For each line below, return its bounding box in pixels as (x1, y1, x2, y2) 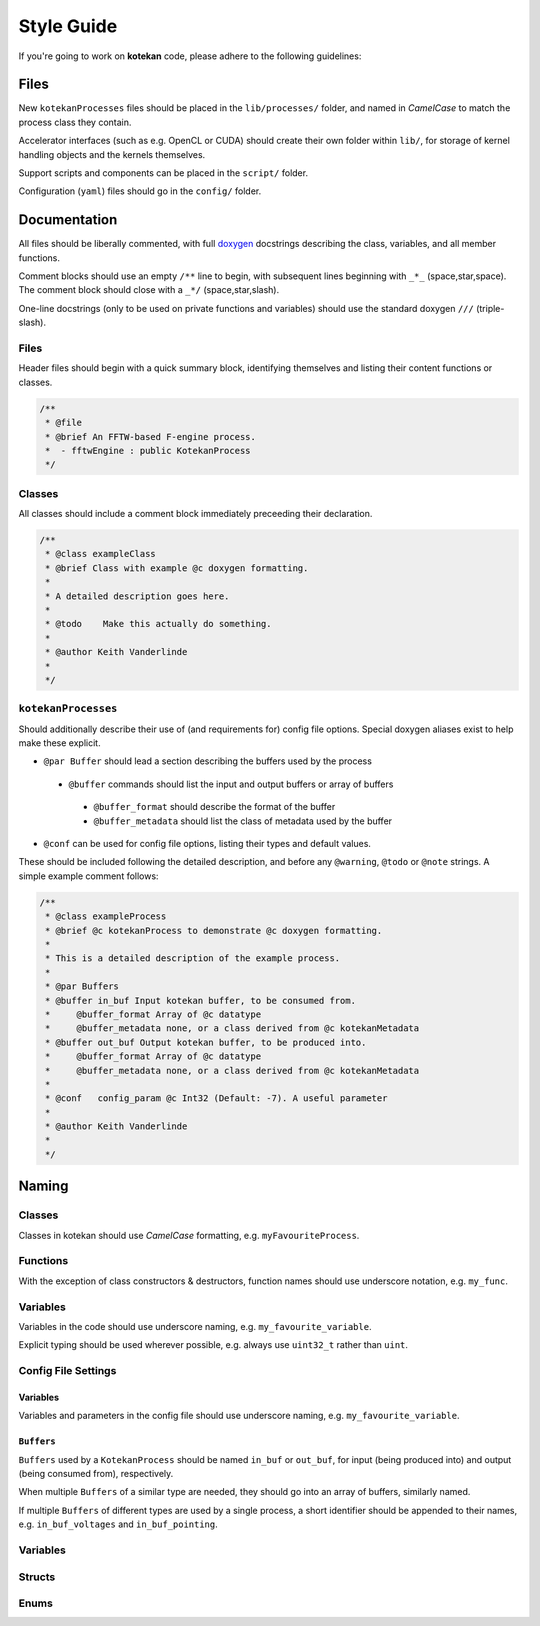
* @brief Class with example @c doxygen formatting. (45, 562, 309, 574)
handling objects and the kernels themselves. (18, 148, 206, 160)
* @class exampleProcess (45, 911, 167, 922)
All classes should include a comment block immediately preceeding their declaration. (18, 508, 373, 520)
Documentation (18, 211, 118, 229)
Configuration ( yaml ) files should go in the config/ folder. (18, 185, 262, 197)
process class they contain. (18, 116, 132, 128)
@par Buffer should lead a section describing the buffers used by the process (43, 755, 372, 767)
